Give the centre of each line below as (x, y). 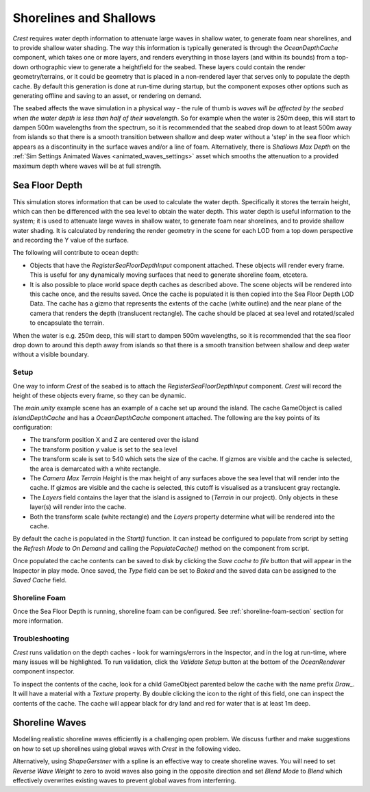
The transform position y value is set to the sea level (103, 449)
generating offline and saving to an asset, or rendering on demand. (107, 95)
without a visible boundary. (51, 355)
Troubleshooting (41, 639)
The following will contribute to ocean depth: (76, 253)
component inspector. (44, 671)
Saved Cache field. (40, 580)
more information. (38, 621)
